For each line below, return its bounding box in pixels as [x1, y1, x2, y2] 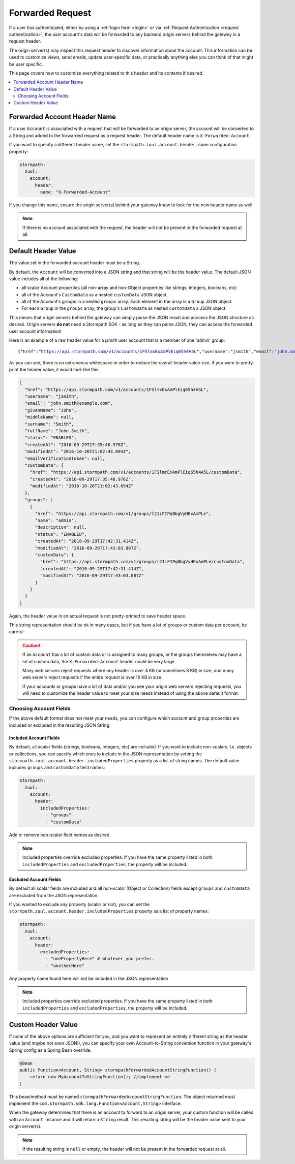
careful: [9, 629, 25, 635]
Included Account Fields [9, 735, 60, 741]
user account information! [9, 328, 61, 334]
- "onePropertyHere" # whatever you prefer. [45, 956, 154, 962]
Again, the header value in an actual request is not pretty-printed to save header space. [9, 613, 186, 619]
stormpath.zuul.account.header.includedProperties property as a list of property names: [9, 908, 209, 914]
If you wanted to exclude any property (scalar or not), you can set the [9, 901, 150, 907]
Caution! [22, 643, 41, 648]
